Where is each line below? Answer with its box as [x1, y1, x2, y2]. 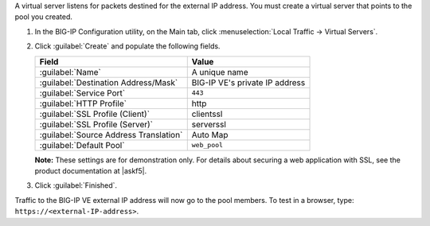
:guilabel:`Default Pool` [39, 139, 125, 150]
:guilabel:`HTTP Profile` [39, 98, 127, 109]
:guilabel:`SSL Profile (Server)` [39, 119, 154, 130]
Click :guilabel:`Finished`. [34, 181, 118, 190]
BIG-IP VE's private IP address [191, 76, 306, 88]
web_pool [191, 141, 223, 150]
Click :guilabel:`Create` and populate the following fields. [34, 41, 221, 51]
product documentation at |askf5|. [34, 166, 147, 175]
